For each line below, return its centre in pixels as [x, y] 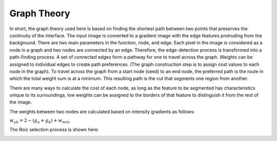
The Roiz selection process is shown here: [54, 129]
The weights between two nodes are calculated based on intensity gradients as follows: [102, 111]
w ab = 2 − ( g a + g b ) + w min [40, 121]
